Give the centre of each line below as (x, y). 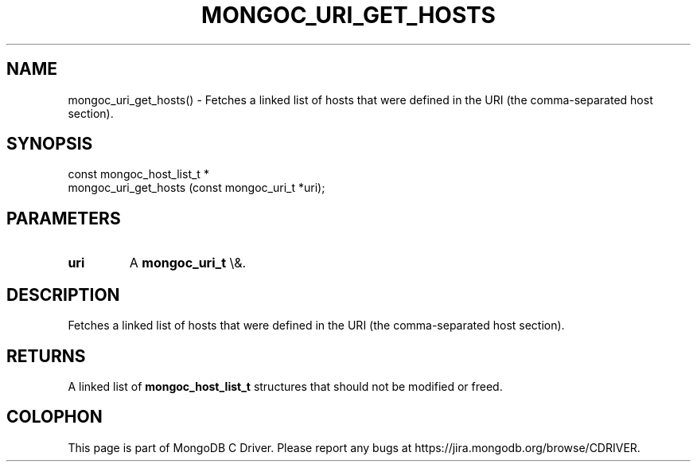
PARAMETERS (64, 218)
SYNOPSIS (50, 144)
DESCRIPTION (63, 294)
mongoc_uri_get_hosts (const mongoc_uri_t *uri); (197, 188)
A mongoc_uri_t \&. (188, 263)
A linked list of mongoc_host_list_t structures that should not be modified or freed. (285, 386)
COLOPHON (55, 417)
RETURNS (46, 356)
